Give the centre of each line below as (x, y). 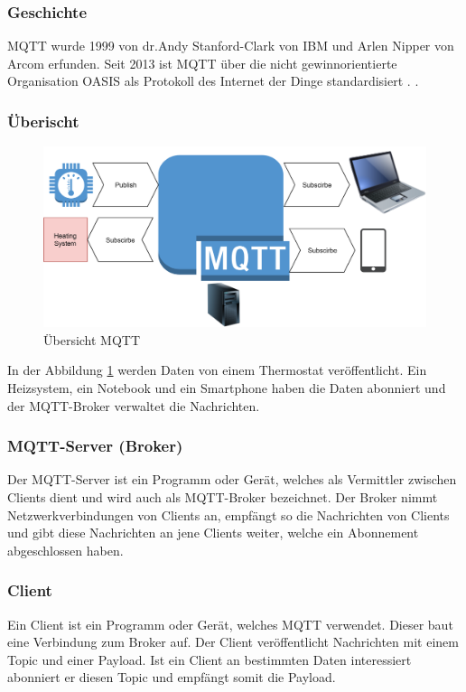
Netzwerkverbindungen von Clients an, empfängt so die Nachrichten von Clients (228, 514)
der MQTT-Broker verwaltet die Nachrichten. (134, 405)
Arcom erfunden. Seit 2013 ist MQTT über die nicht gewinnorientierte (202, 63)
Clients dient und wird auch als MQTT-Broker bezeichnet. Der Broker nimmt (223, 496)
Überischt (43, 121)
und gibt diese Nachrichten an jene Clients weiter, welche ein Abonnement (213, 533)
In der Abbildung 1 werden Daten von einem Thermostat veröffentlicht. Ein (217, 370)
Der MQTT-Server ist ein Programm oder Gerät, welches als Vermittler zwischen (232, 479)
